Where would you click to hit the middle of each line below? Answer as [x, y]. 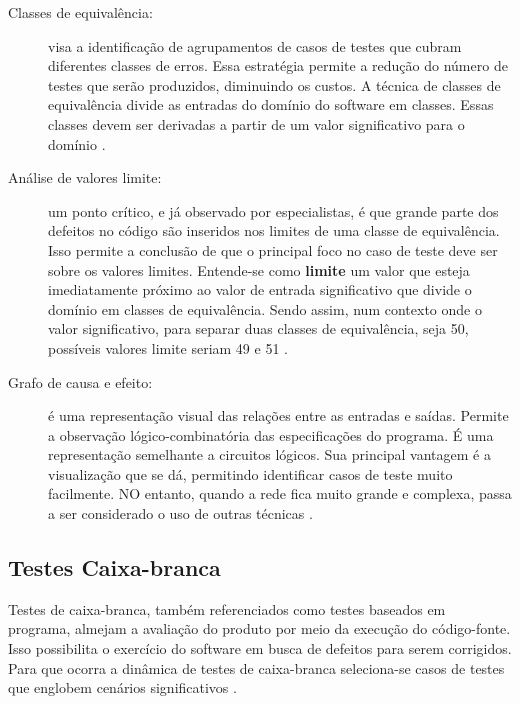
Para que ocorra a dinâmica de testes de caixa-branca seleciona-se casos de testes [256, 667]
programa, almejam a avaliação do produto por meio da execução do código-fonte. [259, 628]
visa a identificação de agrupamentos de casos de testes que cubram [255, 45]
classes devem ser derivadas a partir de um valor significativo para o [256, 123]
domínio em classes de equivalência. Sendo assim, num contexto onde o [265, 308]
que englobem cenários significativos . [122, 687]
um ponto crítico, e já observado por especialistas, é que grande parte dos [273, 210]
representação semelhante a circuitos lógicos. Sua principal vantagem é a [269, 454]
